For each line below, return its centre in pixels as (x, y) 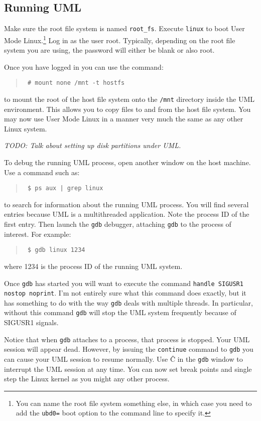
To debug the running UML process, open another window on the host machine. (127, 162)
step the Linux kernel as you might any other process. (87, 379)
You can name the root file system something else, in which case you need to (134, 403)
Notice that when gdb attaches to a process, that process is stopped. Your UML (127, 339)
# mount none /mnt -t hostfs (76, 83)
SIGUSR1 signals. (31, 322)
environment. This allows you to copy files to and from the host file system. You (127, 109)
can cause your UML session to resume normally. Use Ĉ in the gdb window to (123, 359)
